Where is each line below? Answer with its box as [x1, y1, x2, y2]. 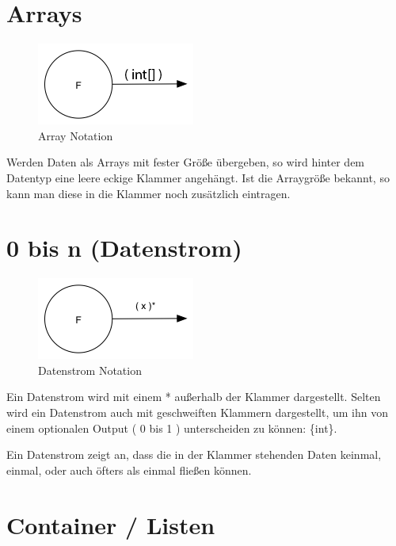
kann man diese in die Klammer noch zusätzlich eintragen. [6, 185, 291, 201]
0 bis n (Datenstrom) [6, 231, 242, 264]
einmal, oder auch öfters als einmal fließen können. [6, 461, 252, 478]
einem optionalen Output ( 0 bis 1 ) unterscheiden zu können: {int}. [6, 419, 337, 436]
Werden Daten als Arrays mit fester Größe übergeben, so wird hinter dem [6, 154, 365, 170]
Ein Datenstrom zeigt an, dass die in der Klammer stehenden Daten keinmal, [6, 446, 382, 463]
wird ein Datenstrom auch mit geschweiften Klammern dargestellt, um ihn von [6, 404, 389, 420]
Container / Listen [6, 508, 215, 540]
